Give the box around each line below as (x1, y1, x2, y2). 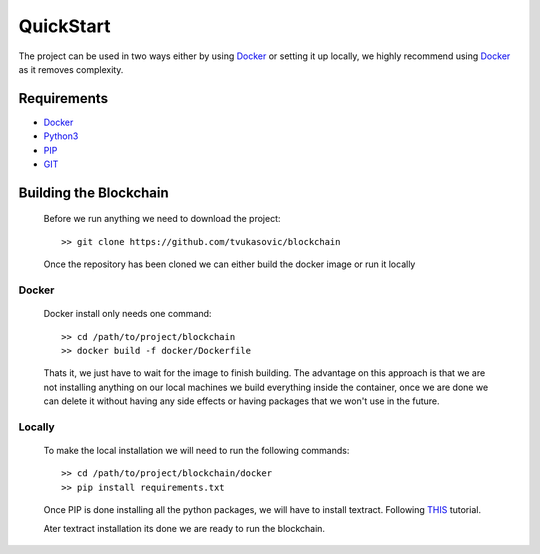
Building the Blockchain (18, 184, 169, 201)
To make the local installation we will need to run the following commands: (43, 445, 350, 457)
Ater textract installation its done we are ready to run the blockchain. (43, 522, 325, 534)
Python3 (43, 130, 79, 142)
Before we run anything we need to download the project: (43, 213, 281, 225)
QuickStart (18, 15, 111, 37)
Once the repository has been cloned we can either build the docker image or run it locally (43, 258, 416, 270)
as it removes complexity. (18, 63, 124, 75)
